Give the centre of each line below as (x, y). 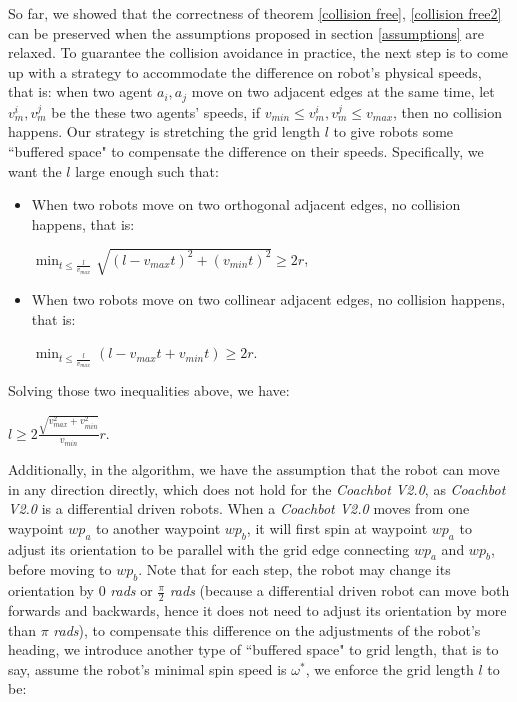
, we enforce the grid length (389, 668)
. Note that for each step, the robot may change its (294, 569)
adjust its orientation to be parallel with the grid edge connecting (209, 548)
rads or (131, 590)
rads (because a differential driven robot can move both (339, 590)
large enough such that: (147, 170)
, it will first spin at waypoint (337, 527)
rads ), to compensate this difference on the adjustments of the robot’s (267, 629)
